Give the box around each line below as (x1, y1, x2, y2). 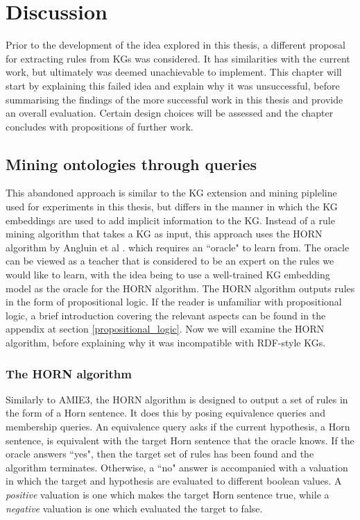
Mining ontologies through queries (6, 153, 257, 174)
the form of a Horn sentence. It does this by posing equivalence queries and (6, 405, 325, 420)
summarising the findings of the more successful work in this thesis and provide (6, 92, 343, 106)
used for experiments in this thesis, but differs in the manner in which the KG (6, 199, 338, 214)
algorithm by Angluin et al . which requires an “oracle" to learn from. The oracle (6, 240, 350, 254)
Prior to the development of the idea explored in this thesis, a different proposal (6, 37, 345, 52)
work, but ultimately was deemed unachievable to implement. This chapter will (6, 65, 342, 79)
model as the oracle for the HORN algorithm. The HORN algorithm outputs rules (6, 280, 355, 295)
